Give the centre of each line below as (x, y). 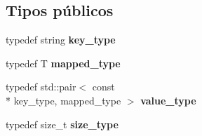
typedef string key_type (61, 40)
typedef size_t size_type (62, 124)
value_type (168, 100)
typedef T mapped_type (63, 63)
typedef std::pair (41, 87)
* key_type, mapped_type (63, 100)
